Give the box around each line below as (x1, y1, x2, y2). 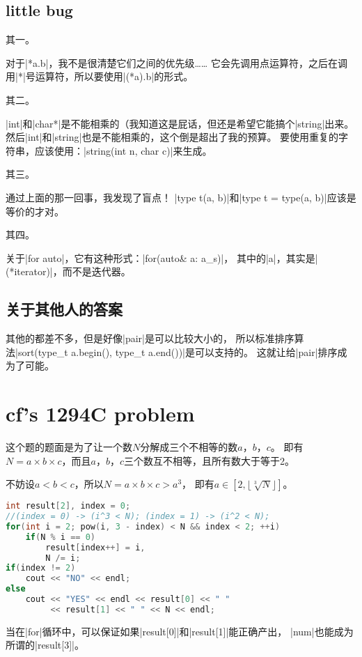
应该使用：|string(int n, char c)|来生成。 (34, 143, 212, 157)
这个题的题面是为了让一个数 (6, 440, 132, 454)
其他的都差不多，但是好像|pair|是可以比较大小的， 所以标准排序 (6, 331, 294, 346)
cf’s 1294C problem (6, 399, 195, 428)
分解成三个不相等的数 (140, 440, 238, 454)
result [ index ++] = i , (45, 542, 145, 552)
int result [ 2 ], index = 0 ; (6, 501, 131, 511)
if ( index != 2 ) (6, 563, 76, 573)
